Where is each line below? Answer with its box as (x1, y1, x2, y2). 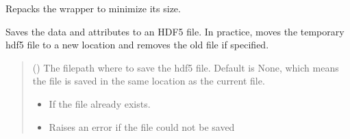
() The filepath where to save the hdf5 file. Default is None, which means (32, 60, 339, 74)
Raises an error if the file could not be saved (49, 119, 235, 134)
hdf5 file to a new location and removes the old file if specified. (5, 37, 269, 52)
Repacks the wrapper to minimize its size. (5, 1, 181, 15)
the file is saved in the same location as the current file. (32, 74, 265, 88)
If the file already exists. (49, 96, 151, 110)
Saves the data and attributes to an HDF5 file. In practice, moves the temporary (5, 24, 345, 38)
